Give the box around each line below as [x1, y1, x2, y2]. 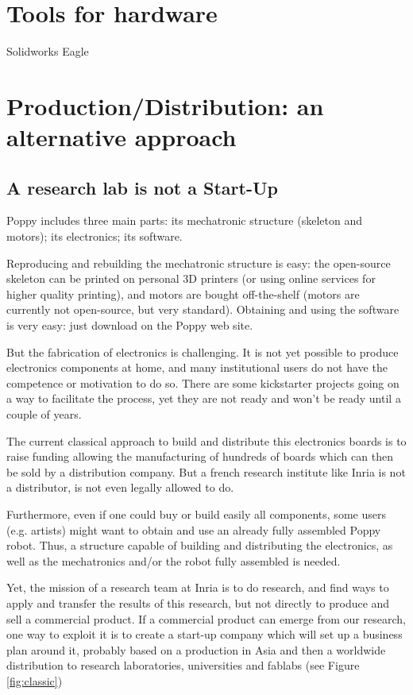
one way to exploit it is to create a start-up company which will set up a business [6, 626, 403, 643]
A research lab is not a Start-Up [6, 175, 278, 199]
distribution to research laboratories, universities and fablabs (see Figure [6, 657, 360, 674]
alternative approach [6, 121, 237, 153]
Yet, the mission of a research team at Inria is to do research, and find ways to [6, 579, 389, 596]
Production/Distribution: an [6, 89, 324, 122]
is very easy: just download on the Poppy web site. [6, 317, 253, 334]
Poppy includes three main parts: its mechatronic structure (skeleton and [6, 212, 362, 229]
